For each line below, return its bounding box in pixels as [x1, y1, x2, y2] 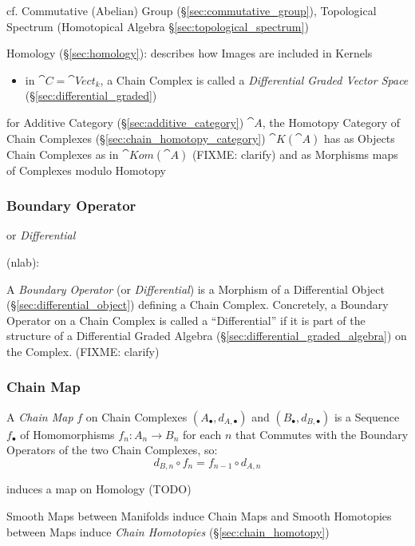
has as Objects [323, 129, 395, 146]
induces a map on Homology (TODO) [6, 481, 192, 497]
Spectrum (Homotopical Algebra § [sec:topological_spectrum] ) [6, 18, 309, 34]
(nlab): [6, 253, 40, 270]
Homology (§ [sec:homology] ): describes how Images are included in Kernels [6, 45, 373, 61]
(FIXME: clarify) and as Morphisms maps [192, 145, 398, 162]
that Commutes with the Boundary [235, 425, 409, 442]
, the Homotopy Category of [262, 113, 401, 130]
